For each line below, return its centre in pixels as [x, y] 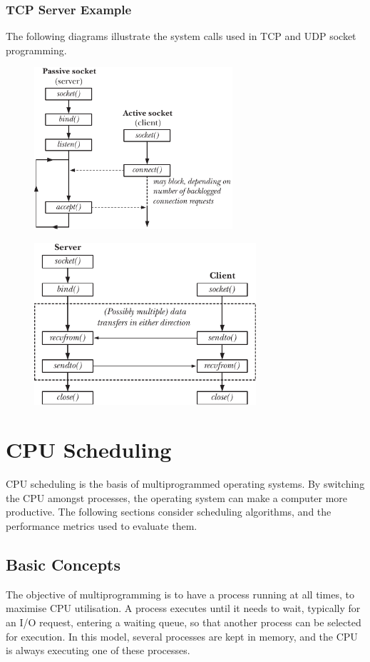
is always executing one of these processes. [98, 650]
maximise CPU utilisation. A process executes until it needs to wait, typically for [183, 608]
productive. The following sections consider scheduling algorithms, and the [169, 512]
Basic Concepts [63, 565]
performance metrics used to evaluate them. [102, 526]
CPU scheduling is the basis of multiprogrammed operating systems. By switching [185, 484]
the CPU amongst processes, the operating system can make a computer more [177, 497]
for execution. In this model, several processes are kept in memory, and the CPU [182, 636]
